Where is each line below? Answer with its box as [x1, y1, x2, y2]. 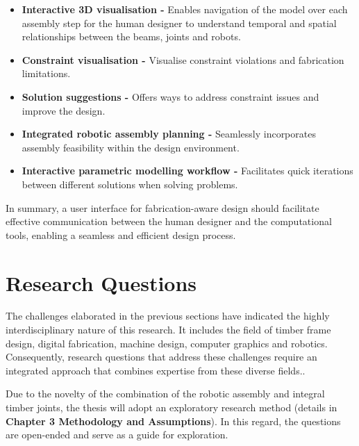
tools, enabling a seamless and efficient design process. [6, 227, 236, 242]
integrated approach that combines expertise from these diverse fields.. [6, 363, 306, 377]
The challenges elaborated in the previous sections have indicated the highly [6, 308, 330, 323]
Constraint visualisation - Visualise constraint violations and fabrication [22, 52, 344, 67]
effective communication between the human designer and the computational [6, 214, 332, 229]
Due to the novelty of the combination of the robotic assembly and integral [6, 386, 325, 401]
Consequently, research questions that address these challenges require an [6, 349, 317, 364]
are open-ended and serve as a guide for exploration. [6, 427, 228, 442]
